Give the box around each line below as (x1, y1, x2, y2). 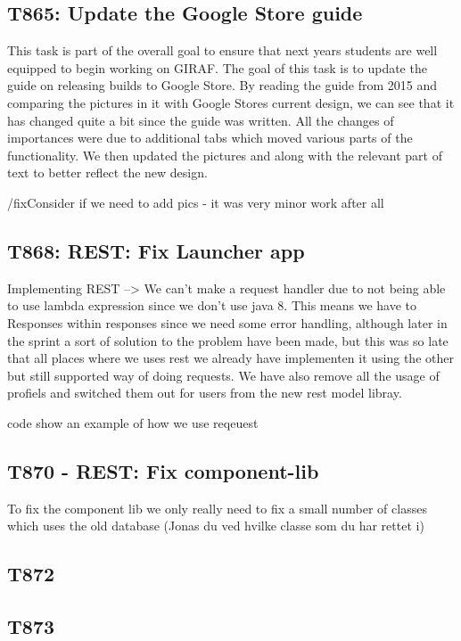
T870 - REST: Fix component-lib (7, 456, 319, 484)
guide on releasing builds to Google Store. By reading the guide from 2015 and (7, 76, 438, 95)
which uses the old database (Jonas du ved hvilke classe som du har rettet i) (7, 516, 424, 535)
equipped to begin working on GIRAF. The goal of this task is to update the (7, 58, 427, 77)
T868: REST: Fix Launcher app (7, 236, 305, 264)
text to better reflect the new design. (7, 163, 208, 182)
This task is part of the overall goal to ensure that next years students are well (7, 41, 438, 60)
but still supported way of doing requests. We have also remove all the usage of (7, 366, 440, 384)
